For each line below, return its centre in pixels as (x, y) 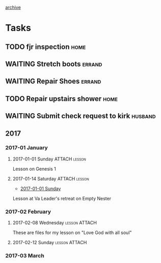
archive (13, 7)
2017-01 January (27, 148)
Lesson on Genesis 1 (34, 169)
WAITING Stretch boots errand (54, 64)
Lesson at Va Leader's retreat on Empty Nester (62, 198)
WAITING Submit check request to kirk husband (81, 116)
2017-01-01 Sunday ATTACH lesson (49, 159)
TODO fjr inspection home (46, 47)
